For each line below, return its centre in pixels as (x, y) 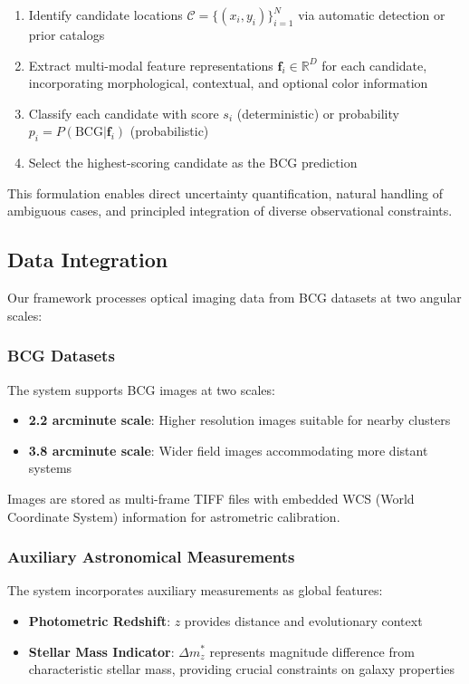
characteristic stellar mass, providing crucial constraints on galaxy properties (242, 669)
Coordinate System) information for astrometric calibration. (174, 516)
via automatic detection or (372, 14)
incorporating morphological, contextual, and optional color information (228, 83)
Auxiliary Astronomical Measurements (151, 557)
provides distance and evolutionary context (303, 620)
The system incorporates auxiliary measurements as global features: (195, 590)
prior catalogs (67, 34)
